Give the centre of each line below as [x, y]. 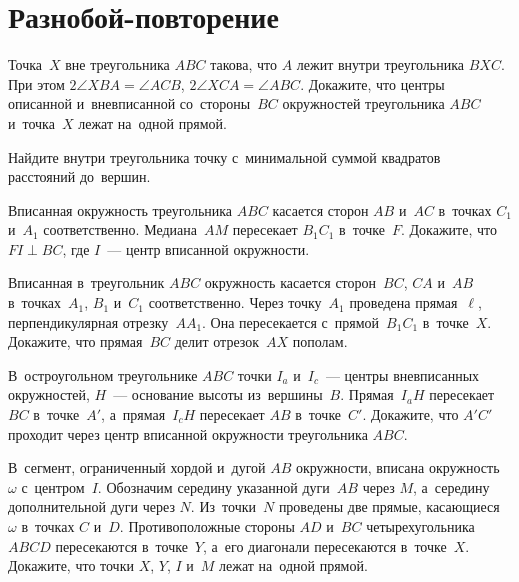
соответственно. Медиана [120, 229]
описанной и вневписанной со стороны [129, 103]
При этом [36, 83]
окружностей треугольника [363, 103]
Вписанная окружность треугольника [120, 209]
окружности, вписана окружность [398, 467]
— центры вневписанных [402, 374]
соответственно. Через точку [235, 302]
